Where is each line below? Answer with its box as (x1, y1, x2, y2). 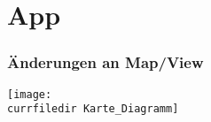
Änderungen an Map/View (7, 51, 204, 73)
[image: (7, 88, 52, 101)
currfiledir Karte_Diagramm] (7, 103, 179, 116)
